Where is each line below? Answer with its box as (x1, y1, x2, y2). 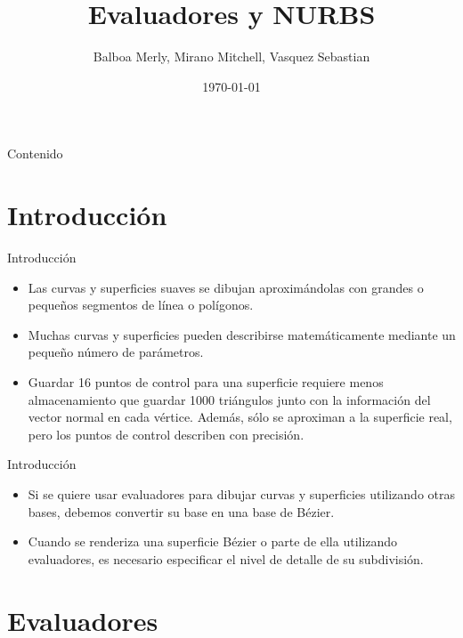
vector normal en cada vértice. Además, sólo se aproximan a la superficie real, (28, 408, 452, 426)
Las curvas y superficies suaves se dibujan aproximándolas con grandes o (28, 278, 424, 296)
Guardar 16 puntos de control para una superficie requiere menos (28, 373, 384, 391)
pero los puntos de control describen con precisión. (28, 424, 305, 443)
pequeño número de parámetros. (28, 343, 204, 361)
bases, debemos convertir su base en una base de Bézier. (28, 502, 335, 521)
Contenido (7, 144, 63, 163)
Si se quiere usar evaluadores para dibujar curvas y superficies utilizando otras (28, 484, 456, 503)
